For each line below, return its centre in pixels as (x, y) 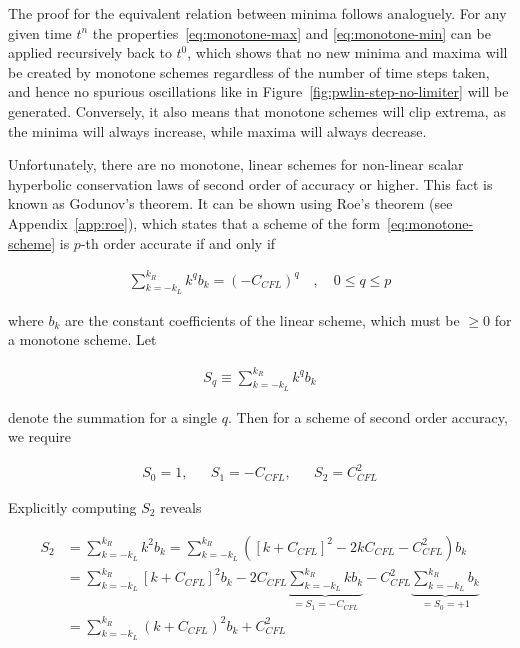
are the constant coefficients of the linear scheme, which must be (262, 319)
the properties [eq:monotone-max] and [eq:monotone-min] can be (291, 32)
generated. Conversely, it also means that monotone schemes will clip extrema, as (257, 110)
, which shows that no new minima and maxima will (347, 52)
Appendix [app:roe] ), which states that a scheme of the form (194, 222)
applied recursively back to (90, 52)
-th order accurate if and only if (178, 242)
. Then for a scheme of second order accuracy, (367, 416)
